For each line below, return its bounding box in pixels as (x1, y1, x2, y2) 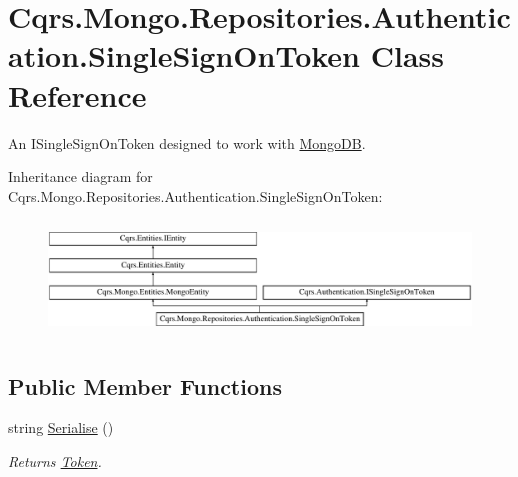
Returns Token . (8, 450, 102, 471)
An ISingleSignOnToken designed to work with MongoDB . (8, 132, 366, 153)
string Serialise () (8, 417, 114, 438)
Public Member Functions (8, 370, 282, 401)
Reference (8, 74, 147, 115)
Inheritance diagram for (8, 166, 153, 187)
